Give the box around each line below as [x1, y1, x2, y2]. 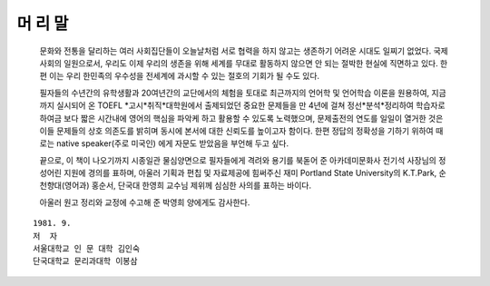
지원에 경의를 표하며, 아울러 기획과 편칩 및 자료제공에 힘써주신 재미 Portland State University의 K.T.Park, [64, 168, 437, 179]
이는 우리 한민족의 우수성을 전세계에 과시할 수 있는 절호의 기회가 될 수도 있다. [48, 71, 320, 82]
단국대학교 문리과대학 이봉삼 [33, 256, 138, 267]
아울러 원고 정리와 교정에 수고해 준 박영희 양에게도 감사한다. [39, 196, 250, 208]
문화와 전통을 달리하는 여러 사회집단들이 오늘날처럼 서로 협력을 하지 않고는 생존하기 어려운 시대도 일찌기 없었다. [39, 45, 432, 56]
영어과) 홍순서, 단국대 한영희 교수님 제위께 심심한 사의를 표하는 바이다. [64, 180, 312, 191]
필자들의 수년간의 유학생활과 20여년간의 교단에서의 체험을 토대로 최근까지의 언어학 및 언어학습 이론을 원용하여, [39, 87, 430, 98]
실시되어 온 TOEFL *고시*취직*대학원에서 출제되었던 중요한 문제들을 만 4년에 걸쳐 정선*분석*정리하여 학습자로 [55, 100, 446, 111]
